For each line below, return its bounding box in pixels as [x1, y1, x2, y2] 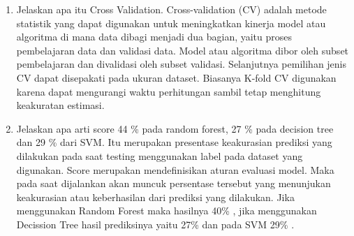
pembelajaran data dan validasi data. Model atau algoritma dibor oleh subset [16, 43, 349, 57]
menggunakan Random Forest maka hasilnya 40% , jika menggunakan [16, 203, 317, 218]
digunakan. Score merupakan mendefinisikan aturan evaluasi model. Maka [16, 162, 334, 177]
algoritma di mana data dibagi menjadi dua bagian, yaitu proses [16, 29, 293, 44]
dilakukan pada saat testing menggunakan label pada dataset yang [16, 148, 303, 163]
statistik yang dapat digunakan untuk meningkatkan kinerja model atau [16, 15, 326, 30]
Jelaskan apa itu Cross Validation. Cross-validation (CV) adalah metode [16, 2, 327, 16]
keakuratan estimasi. [16, 98, 105, 112]
